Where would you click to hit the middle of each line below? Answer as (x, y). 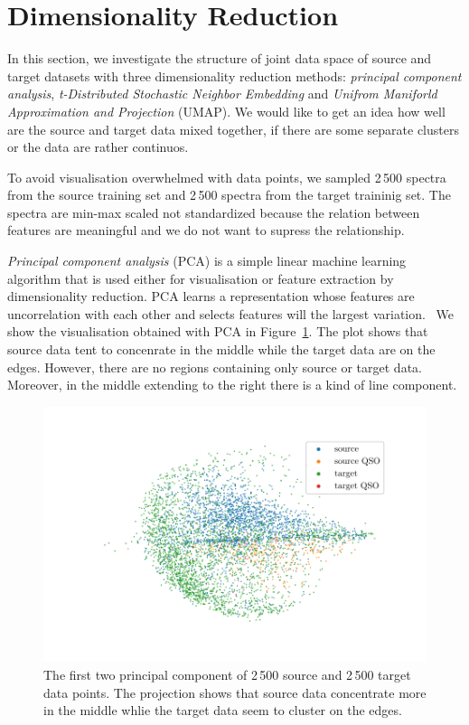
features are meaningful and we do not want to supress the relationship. (206, 230)
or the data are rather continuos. (98, 147)
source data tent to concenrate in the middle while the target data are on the (221, 349)
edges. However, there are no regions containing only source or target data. (215, 367)
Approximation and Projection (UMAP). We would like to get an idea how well (226, 111)
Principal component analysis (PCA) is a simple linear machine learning (207, 261)
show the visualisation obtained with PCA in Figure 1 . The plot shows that (218, 331)
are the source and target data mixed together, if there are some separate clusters (233, 129)
